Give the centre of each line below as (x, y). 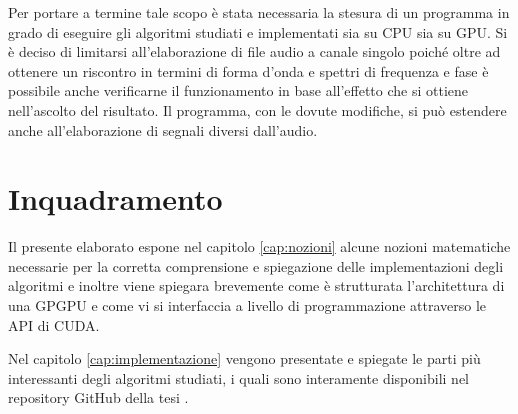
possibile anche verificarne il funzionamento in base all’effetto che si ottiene (238, 90)
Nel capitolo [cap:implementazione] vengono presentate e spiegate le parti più (244, 358)
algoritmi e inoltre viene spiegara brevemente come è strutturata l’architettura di (256, 285)
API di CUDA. (54, 324)
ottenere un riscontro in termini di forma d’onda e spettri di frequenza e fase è (248, 70)
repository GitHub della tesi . (98, 397)
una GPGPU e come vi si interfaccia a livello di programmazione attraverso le (247, 305)
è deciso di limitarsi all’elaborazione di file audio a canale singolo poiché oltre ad (254, 51)
